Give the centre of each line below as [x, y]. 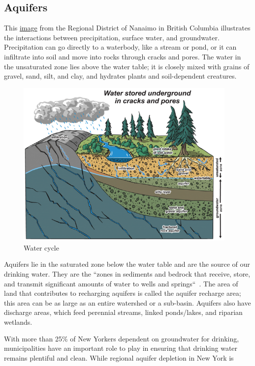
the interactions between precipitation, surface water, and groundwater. [112, 37]
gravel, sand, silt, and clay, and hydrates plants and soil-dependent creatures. [120, 76]
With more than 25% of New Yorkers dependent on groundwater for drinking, [122, 338]
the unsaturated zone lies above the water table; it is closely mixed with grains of [127, 66]
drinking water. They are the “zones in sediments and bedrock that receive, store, [127, 273]
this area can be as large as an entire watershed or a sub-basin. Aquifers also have [127, 302]
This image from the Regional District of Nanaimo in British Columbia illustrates [127, 28]
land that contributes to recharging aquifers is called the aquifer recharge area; [123, 293]
